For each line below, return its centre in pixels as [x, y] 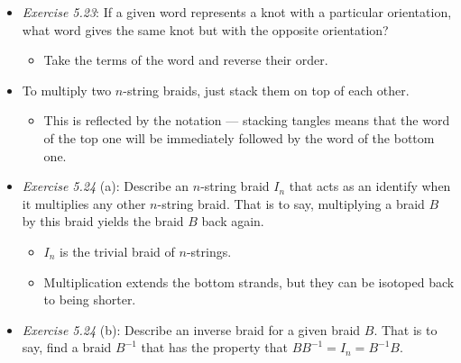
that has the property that [214, 347]
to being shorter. [90, 299]
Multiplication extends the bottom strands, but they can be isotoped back [249, 281]
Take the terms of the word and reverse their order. [186, 60]
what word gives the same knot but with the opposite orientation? [205, 29]
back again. [233, 221]
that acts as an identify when [370, 186]
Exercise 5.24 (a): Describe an [106, 186]
